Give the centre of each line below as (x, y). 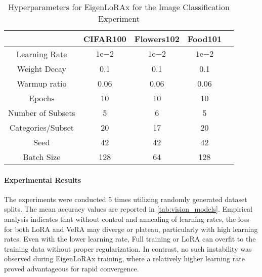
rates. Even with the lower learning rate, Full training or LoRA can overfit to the (130, 239)
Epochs (42, 98)
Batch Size (42, 157)
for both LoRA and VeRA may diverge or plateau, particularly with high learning (131, 229)
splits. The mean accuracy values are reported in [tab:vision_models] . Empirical (128, 209)
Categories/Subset (42, 127)
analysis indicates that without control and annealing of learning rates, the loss (127, 219)
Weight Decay (41, 69)
